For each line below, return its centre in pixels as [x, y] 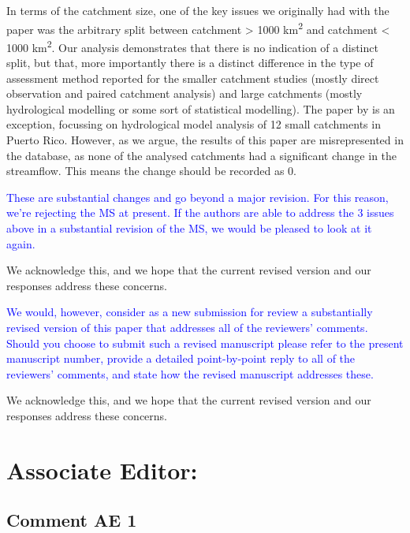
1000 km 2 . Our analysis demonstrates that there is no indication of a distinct [192, 46]
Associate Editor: [102, 470]
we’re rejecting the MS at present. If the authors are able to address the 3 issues [200, 212]
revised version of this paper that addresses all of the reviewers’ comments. [187, 327]
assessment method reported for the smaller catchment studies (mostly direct [193, 78]
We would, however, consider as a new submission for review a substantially [190, 312]
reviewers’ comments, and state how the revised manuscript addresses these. [190, 373]
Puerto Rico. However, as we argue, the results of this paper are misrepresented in [205, 140]
